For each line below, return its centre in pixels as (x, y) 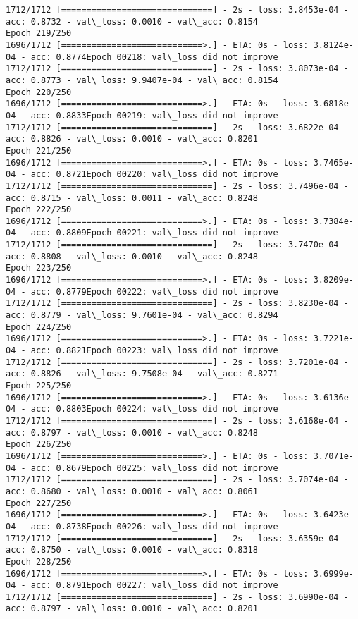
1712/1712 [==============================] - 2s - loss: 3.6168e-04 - (177, 421)
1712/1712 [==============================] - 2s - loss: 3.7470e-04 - (177, 245)
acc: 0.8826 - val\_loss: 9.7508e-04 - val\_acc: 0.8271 (142, 374)
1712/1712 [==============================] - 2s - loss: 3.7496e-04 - (177, 186)
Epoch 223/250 (39, 268)
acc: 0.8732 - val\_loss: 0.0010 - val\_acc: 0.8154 (132, 22)
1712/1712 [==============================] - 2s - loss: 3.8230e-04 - (177, 304)
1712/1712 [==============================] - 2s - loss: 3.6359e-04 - (177, 538)
